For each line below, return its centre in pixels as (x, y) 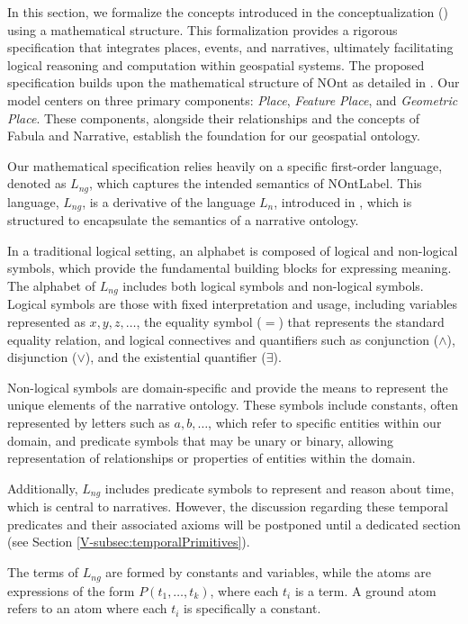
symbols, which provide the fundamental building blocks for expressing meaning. (229, 268)
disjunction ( (42, 357)
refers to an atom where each (87, 608)
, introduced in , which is (343, 201)
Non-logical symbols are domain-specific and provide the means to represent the (228, 387)
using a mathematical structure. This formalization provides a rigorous (202, 29)
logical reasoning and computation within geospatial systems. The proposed (216, 64)
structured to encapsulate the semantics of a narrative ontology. (183, 220)
